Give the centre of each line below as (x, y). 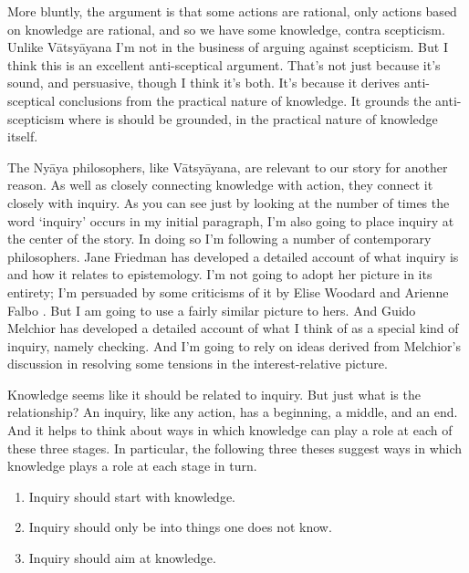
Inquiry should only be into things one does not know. (180, 527)
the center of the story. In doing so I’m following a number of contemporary (219, 239)
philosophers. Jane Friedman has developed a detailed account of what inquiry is (233, 256)
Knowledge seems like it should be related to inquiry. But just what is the (214, 394)
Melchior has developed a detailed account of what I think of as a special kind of (233, 328)
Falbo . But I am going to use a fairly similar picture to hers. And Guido (212, 310)
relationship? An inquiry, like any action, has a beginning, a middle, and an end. (233, 412)
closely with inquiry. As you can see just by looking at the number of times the (229, 202)
